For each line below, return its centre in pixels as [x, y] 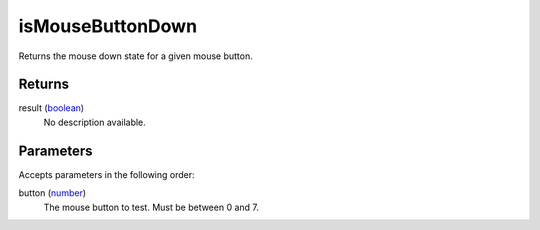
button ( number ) [52, 193]
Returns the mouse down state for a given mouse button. [136, 56]
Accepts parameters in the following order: [106, 174]
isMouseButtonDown [108, 26]
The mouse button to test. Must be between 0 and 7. [151, 207]
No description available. [95, 122]
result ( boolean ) [51, 108]
